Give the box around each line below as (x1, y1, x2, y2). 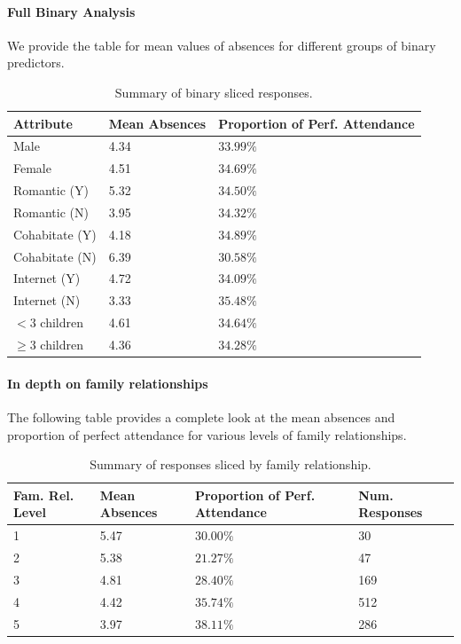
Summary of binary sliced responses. (114, 82, 313, 101)
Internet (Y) (13, 269, 81, 287)
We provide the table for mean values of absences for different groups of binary (7, 35, 436, 54)
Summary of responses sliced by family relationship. (90, 455, 371, 474)
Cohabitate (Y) (13, 224, 97, 243)
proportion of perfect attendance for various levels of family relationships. (7, 425, 407, 444)
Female (13, 159, 51, 177)
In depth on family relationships (7, 373, 208, 392)
